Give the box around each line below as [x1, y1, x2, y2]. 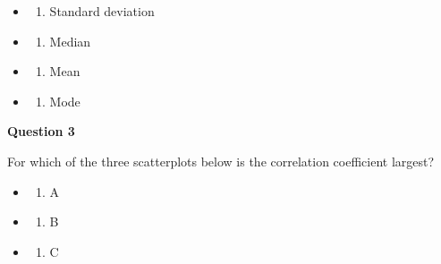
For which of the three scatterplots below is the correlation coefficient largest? [7, 151, 435, 170]
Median [49, 31, 91, 50]
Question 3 [7, 122, 75, 141]
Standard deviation [49, 2, 155, 20]
